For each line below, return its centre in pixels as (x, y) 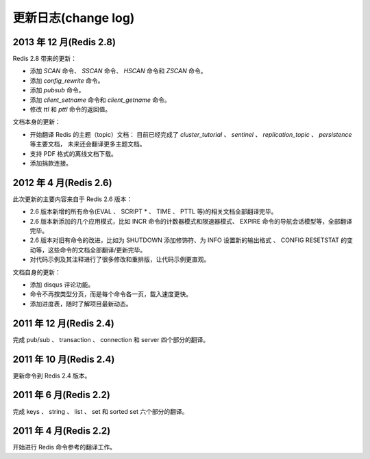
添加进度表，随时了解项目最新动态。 (81, 304)
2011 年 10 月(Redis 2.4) (64, 359)
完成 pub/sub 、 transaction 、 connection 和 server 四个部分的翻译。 (111, 339)
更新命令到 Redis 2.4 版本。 (52, 376)
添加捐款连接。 (51, 163)
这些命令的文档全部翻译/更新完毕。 (97, 250)
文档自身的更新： (37, 272)
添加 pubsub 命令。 (57, 90)
